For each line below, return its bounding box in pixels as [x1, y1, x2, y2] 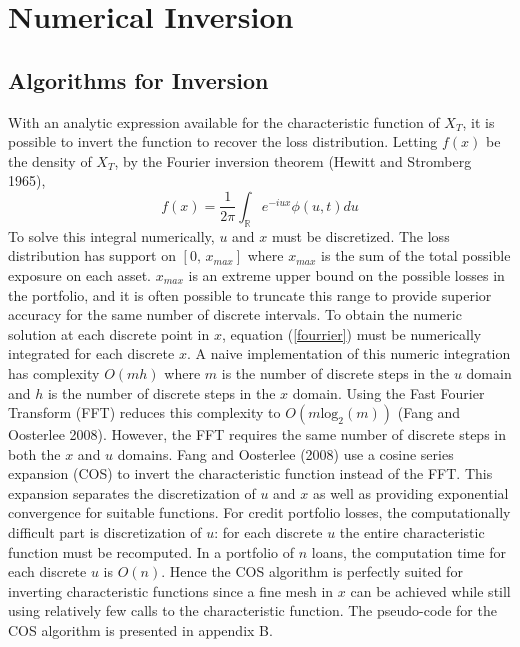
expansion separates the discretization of [8, 482, 256, 503]
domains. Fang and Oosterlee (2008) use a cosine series [117, 443, 454, 464]
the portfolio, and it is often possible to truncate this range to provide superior [8, 284, 492, 305]
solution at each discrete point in [8, 323, 210, 344]
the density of [8, 150, 92, 171]
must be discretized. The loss [272, 225, 450, 246]
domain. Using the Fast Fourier [292, 382, 485, 403]
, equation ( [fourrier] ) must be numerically [221, 323, 482, 344]
